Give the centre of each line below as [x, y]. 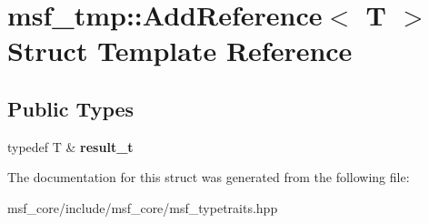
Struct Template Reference [180, 51]
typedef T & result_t [70, 146]
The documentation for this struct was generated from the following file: [209, 177]
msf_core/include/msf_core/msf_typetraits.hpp [143, 207]
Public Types [71, 108]
